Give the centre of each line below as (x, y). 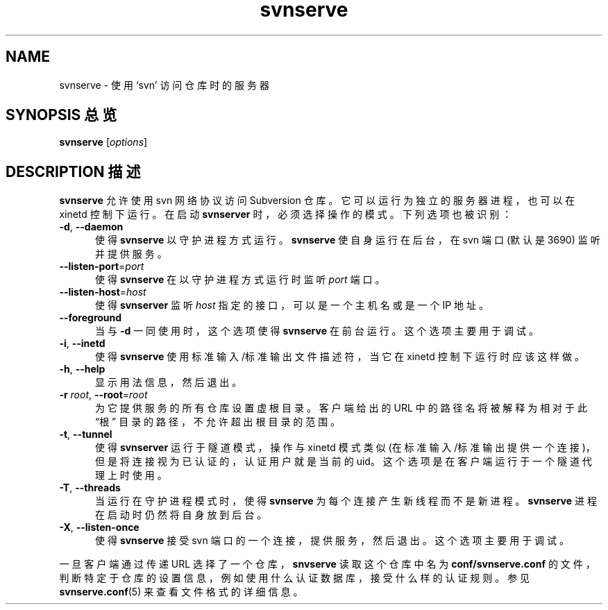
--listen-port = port (102, 266)
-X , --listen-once (99, 527)
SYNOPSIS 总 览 (61, 115)
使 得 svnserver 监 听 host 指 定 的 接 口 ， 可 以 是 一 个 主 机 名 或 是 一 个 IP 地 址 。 (292, 305)
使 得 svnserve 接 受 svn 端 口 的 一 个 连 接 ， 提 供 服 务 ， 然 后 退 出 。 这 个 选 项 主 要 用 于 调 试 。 (332, 541)
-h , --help (82, 369)
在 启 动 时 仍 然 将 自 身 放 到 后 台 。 (181, 515)
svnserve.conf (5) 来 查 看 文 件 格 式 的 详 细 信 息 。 (181, 592)
